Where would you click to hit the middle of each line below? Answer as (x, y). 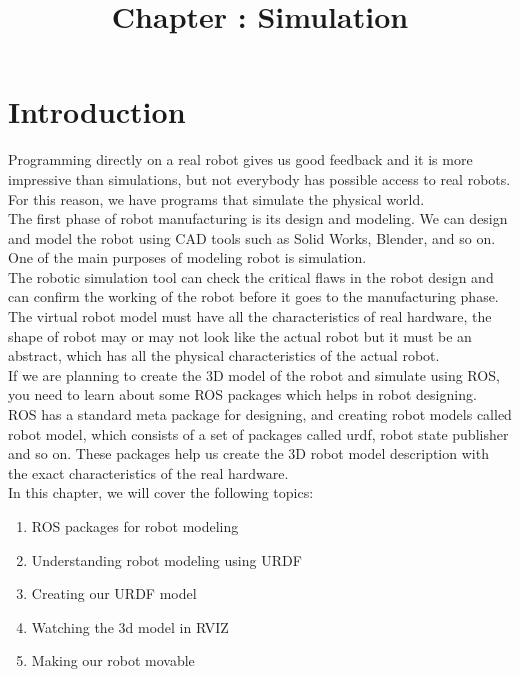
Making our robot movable (113, 660)
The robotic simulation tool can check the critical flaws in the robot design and (251, 276)
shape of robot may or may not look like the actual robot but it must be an (240, 335)
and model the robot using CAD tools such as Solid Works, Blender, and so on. (252, 237)
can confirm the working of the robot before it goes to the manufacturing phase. (253, 296)
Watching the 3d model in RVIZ (130, 626)
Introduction (97, 111)
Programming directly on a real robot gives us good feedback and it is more (240, 159)
